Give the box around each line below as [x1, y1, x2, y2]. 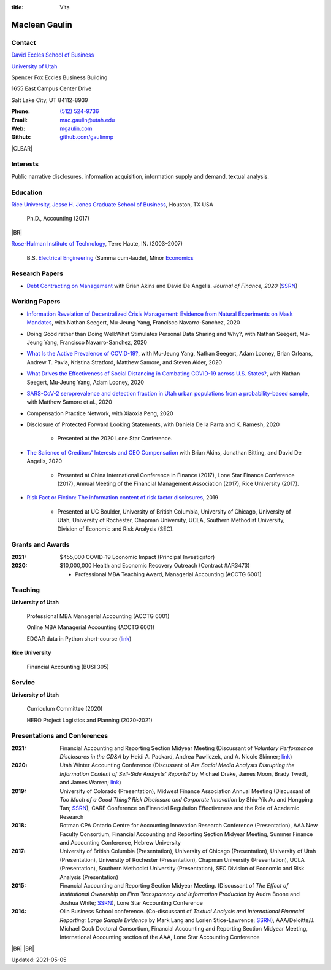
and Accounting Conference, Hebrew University [59, 839, 181, 846]
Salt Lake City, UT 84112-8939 [11, 96, 88, 104]
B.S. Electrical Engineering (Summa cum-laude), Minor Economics [26, 254, 194, 261]
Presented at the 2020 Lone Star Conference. [57, 435, 173, 442]
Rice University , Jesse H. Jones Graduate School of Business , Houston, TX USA [11, 200, 214, 208]
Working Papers [11, 297, 61, 306]
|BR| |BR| [11, 945, 34, 952]
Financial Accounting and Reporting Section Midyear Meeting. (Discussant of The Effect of [59, 882, 289, 889]
